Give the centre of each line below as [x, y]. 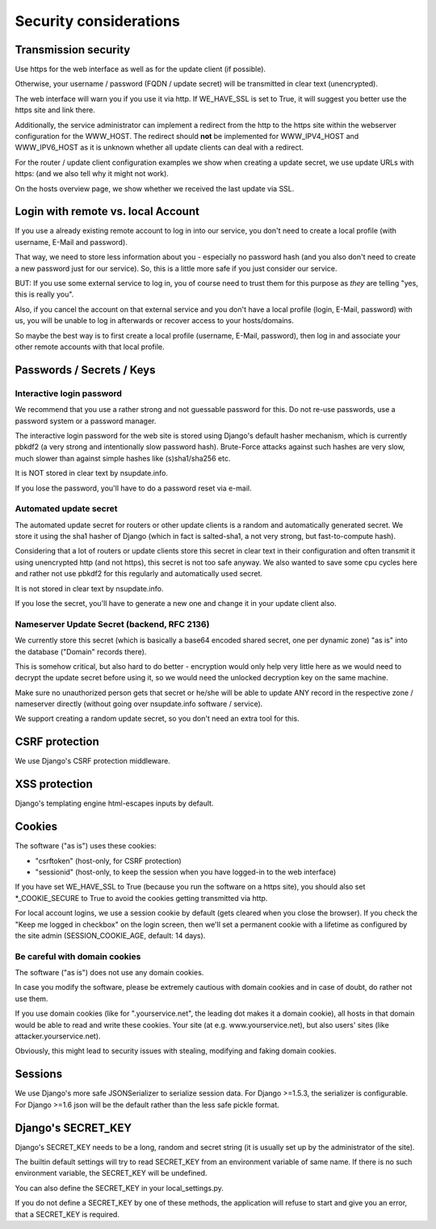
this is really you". [44, 294]
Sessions [39, 1074]
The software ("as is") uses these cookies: [86, 846]
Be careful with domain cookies [78, 956]
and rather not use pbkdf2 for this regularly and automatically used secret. [138, 574]
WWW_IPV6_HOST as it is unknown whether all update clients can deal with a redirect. [159, 147]
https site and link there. [55, 110]
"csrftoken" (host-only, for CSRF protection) [108, 861]
